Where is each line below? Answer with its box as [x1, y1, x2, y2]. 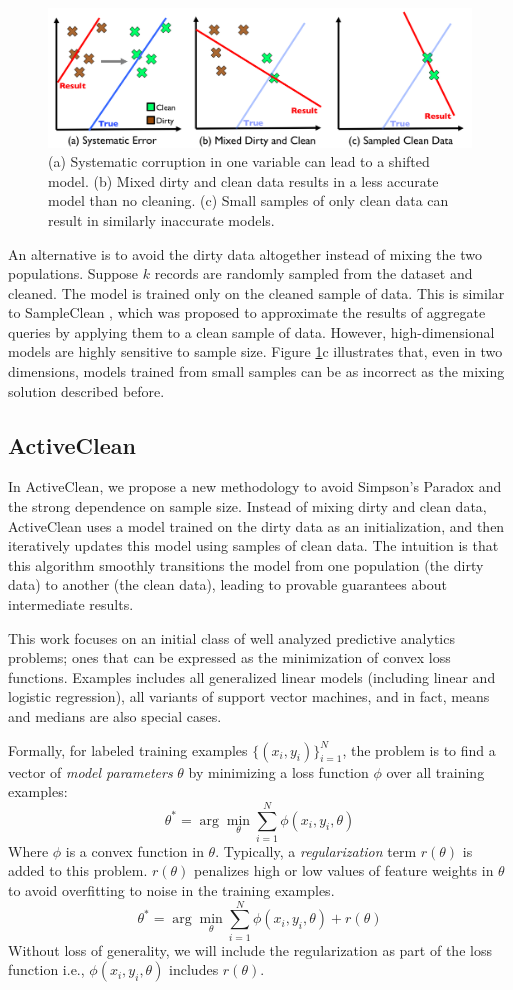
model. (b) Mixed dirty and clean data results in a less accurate [48, 170, 439, 191]
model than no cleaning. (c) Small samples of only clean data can [48, 190, 449, 211]
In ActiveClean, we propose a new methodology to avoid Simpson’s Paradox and [8, 476, 502, 497]
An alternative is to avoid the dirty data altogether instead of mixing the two [8, 243, 482, 264]
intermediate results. [8, 594, 134, 615]
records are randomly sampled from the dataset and [154, 263, 473, 284]
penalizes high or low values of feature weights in [194, 860, 494, 881]
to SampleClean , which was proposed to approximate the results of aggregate [8, 302, 486, 323]
